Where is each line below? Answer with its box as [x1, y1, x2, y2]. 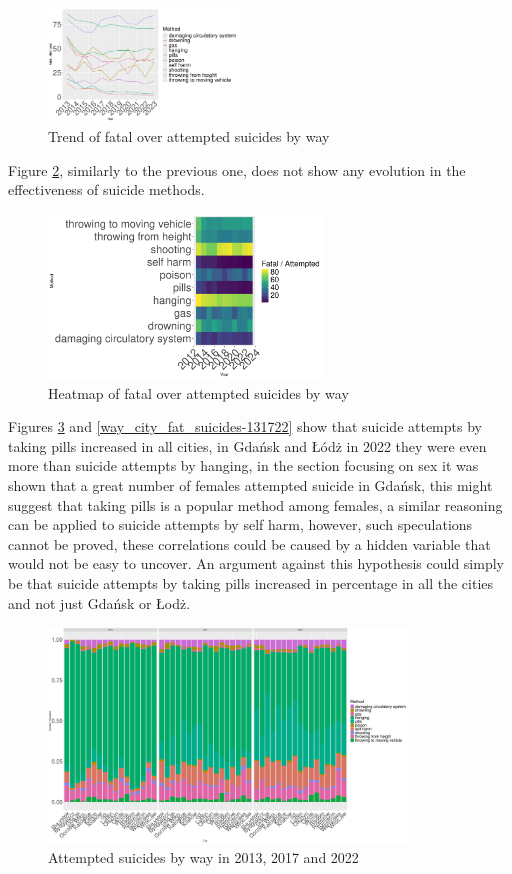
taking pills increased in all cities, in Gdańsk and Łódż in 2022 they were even [8, 435, 487, 456]
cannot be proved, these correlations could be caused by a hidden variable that [8, 533, 491, 554]
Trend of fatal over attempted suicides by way [48, 125, 330, 146]
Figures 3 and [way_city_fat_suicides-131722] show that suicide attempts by [8, 416, 482, 437]
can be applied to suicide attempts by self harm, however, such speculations [8, 514, 473, 535]
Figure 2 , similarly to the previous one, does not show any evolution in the [8, 159, 466, 180]
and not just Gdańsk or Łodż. [8, 592, 191, 613]
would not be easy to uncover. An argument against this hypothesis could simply [8, 553, 504, 574]
